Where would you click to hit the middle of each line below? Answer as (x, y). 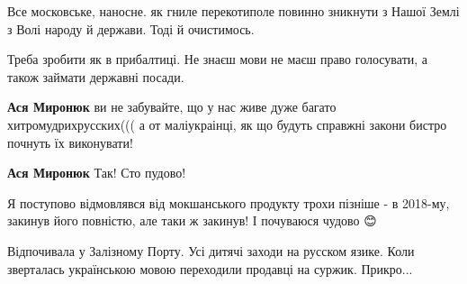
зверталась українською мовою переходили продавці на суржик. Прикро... (210, 268)
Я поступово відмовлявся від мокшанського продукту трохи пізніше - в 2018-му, (229, 202)
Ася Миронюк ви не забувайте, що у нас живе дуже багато (172, 107)
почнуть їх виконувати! (70, 142)
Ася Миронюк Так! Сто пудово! (97, 173)
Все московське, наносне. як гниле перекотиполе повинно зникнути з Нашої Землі (233, 11)
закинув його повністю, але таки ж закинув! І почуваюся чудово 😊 (192, 220)
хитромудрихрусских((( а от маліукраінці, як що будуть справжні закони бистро (227, 124)
